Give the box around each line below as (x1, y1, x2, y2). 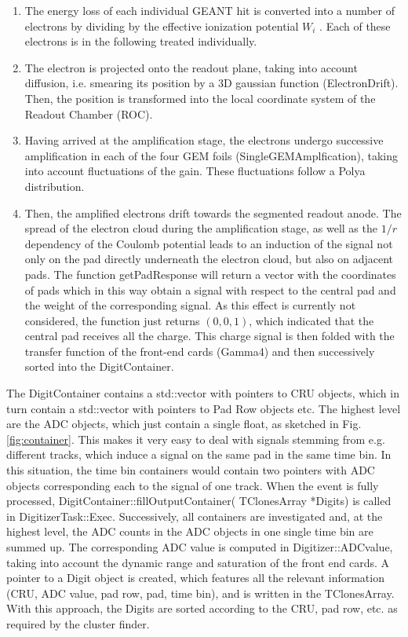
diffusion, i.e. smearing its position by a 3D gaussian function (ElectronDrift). (24, 75, 399, 91)
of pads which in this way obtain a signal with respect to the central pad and (24, 281, 396, 298)
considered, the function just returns (24, 312, 200, 328)
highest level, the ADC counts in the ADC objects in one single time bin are (6, 523, 373, 540)
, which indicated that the (249, 312, 374, 328)
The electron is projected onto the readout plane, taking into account (24, 59, 358, 75)
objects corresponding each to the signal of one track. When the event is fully (6, 477, 379, 493)
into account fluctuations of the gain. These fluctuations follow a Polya (24, 163, 366, 179)
